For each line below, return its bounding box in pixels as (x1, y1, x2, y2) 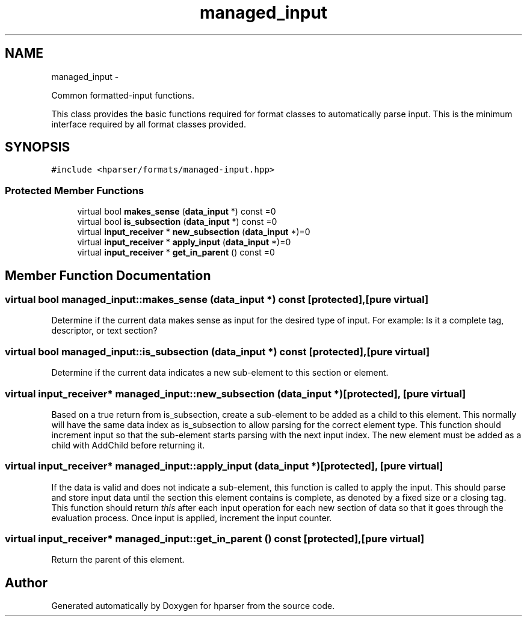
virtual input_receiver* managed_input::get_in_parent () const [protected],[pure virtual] (5, 533, 425, 545)
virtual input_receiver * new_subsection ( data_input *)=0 (77, 227, 310, 237)
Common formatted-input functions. (51, 90, 194, 100)
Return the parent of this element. (51, 554, 185, 565)
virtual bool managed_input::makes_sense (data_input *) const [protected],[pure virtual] (5, 293, 429, 306)
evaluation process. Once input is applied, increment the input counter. (51, 512, 332, 523)
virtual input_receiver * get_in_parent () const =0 (77, 247, 275, 258)
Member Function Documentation (5, 268, 211, 283)
